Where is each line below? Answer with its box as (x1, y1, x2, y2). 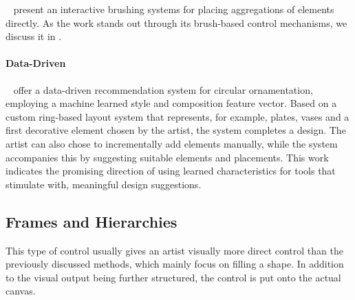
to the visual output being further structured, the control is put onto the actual (6, 270, 341, 284)
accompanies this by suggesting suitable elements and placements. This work (6, 150, 329, 164)
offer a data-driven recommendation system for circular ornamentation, (13, 82, 313, 97)
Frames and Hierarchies (6, 210, 177, 232)
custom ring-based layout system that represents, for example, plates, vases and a (6, 109, 349, 123)
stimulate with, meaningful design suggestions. (6, 177, 202, 191)
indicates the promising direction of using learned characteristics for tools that (6, 163, 336, 178)
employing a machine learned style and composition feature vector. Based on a (6, 96, 337, 110)
